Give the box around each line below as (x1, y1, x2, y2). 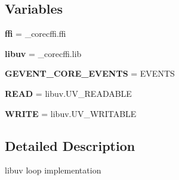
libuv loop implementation (5, 164, 101, 176)
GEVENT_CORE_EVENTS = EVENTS (5, 67, 175, 80)
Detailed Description (5, 136, 135, 154)
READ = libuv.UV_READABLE (5, 87, 132, 99)
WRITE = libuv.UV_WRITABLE (5, 107, 137, 119)
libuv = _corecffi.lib (5, 47, 82, 59)
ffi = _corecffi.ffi (5, 27, 66, 40)
